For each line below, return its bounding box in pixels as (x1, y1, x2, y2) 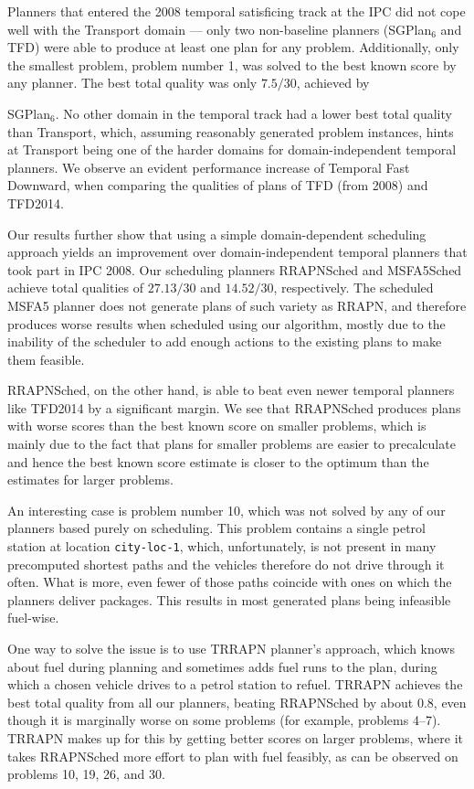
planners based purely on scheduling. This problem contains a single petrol (7, 518, 426, 538)
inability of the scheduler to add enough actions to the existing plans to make (7, 332, 442, 351)
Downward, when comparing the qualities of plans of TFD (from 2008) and (7, 176, 428, 195)
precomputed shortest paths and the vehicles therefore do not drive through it (7, 554, 445, 573)
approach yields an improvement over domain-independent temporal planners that (7, 242, 468, 261)
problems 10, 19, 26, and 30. (7, 764, 165, 784)
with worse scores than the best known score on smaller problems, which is (7, 416, 427, 435)
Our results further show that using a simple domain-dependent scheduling (7, 224, 427, 243)
